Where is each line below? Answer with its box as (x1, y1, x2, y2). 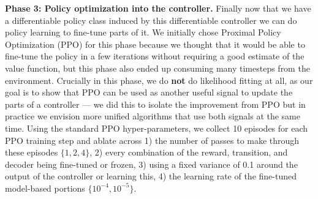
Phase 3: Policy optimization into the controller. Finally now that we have (5, 2, 311, 14)
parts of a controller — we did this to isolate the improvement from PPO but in (5, 97, 306, 110)
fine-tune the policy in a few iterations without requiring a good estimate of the (5, 50, 305, 62)
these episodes (5, 146, 58, 159)
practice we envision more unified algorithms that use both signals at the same (5, 110, 300, 122)
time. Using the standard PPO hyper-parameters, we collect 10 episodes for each (5, 121, 308, 134)
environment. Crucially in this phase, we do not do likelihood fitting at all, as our (5, 73, 313, 86)
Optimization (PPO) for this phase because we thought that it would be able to (5, 37, 305, 50)
